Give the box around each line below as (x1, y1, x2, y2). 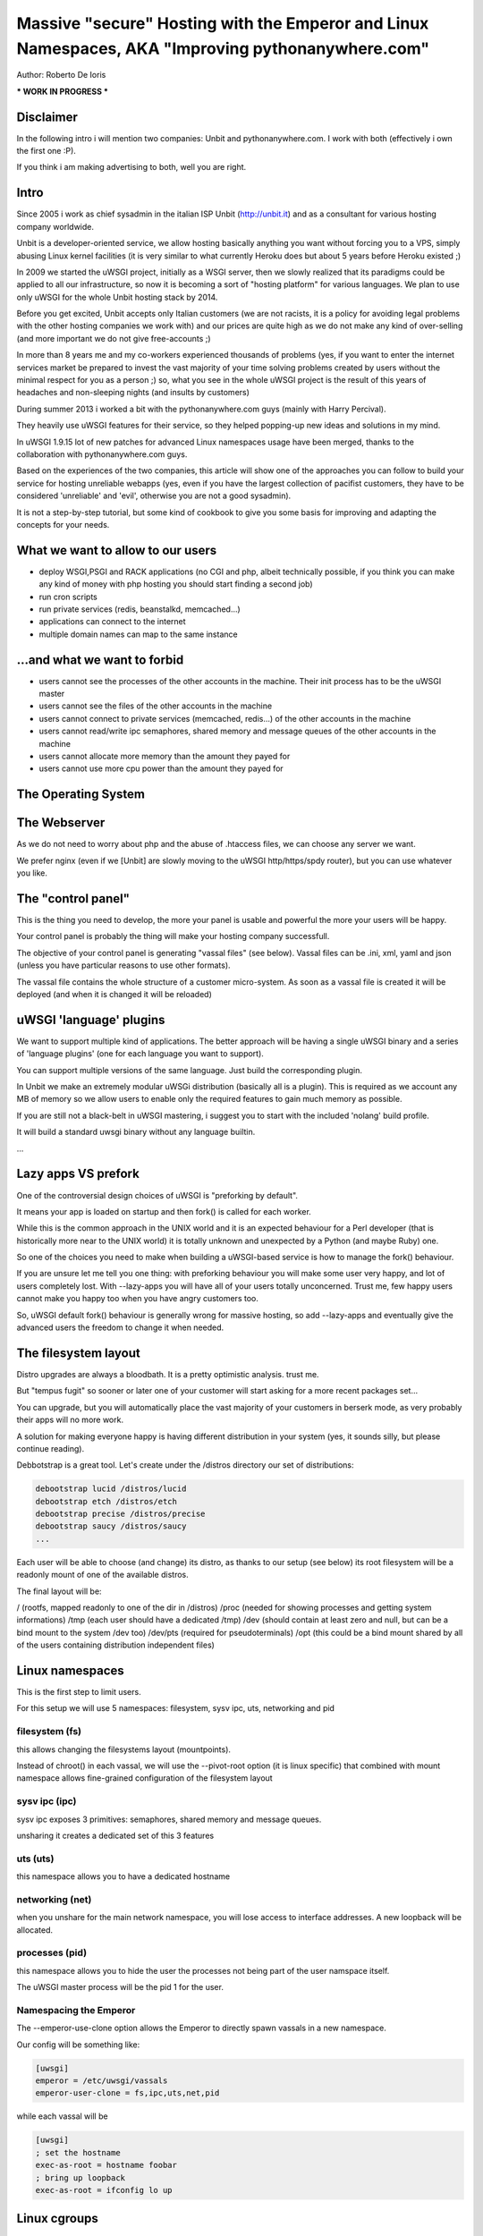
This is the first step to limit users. (16, 1687, 142, 1698)
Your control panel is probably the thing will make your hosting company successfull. (16, 931, 330, 942)
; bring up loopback (35, 2172, 125, 2182)
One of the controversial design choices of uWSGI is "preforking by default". (16, 1190, 299, 1200)
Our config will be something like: (16, 2039, 140, 2050)
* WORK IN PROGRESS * (16, 86, 109, 97)
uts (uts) (16, 1852, 55, 1865)
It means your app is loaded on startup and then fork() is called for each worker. (16, 1206, 312, 1216)
